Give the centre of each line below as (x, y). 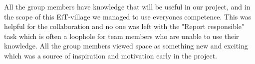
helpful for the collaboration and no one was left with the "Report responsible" (124, 26)
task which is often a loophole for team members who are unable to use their (122, 36)
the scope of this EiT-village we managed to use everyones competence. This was (128, 16)
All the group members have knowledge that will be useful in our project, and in (127, 6)
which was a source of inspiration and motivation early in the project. (111, 55)
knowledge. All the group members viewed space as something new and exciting (126, 46)
